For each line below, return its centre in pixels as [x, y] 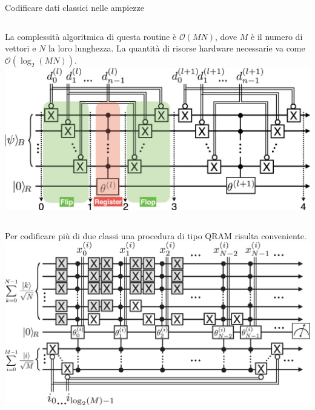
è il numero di [277, 36]
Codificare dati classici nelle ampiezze [75, 7]
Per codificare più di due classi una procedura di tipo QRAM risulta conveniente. [156, 235]
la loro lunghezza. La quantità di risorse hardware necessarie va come [177, 48]
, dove [226, 36]
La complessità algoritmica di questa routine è [91, 36]
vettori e [21, 48]
